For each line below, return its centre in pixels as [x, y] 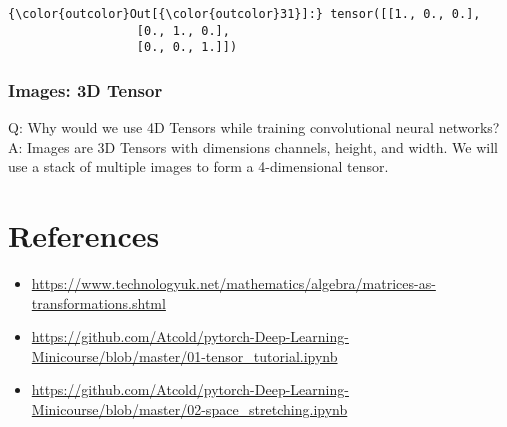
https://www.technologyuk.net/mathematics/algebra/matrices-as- [233, 283]
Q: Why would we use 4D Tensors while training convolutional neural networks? [254, 127]
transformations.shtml [98, 302]
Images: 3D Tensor [85, 89]
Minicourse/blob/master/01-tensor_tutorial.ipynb [184, 355]
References [84, 235]
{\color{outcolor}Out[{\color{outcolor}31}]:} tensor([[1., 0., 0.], [244, 14]
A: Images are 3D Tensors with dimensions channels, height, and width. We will [253, 146]
